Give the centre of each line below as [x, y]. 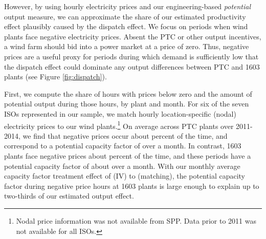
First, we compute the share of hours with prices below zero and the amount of [128, 93]
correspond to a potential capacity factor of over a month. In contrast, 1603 [123, 146]
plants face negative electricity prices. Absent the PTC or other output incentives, [133, 36]
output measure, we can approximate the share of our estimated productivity [125, 16]
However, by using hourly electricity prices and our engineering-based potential [128, 6]
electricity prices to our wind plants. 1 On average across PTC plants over [119, 125]
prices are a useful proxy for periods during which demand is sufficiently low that [131, 56]
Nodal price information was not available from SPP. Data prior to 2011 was [136, 220]
